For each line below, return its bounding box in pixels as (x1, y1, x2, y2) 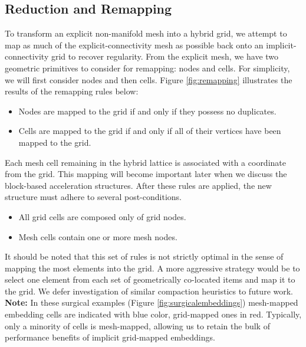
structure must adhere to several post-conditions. (5, 191, 182, 203)
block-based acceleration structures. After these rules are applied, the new (5, 179, 272, 191)
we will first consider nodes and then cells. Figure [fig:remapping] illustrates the (5, 73, 292, 86)
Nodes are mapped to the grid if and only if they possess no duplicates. (18, 104, 277, 117)
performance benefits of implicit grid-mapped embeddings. (5, 331, 215, 343)
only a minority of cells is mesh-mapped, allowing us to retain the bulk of (5, 319, 270, 332)
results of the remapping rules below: (5, 85, 139, 97)
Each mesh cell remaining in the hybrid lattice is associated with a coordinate (5, 156, 286, 168)
